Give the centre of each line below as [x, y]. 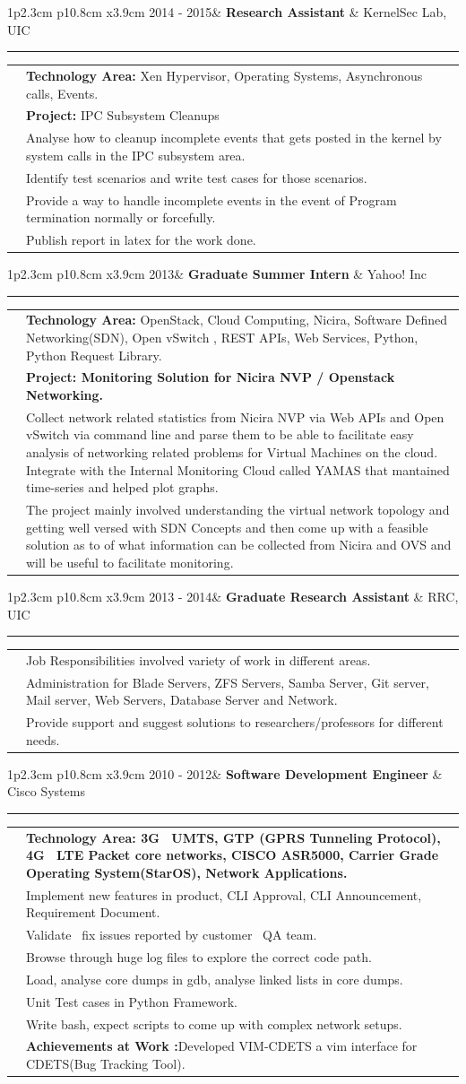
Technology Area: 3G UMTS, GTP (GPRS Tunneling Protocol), [233, 837]
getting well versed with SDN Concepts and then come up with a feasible [227, 527]
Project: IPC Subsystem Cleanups [123, 115]
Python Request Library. [94, 355]
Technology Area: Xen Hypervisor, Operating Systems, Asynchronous [224, 75]
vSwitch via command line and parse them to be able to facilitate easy [220, 434]
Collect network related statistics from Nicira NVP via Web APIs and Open [235, 416]
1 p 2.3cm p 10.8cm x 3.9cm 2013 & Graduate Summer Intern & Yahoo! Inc [217, 274]
